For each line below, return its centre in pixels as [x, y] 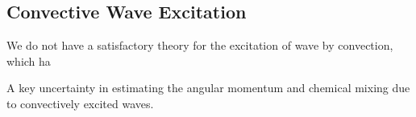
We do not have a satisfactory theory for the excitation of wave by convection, [200, 45]
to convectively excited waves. [80, 103]
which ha [29, 61]
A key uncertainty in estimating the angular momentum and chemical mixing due [208, 88]
